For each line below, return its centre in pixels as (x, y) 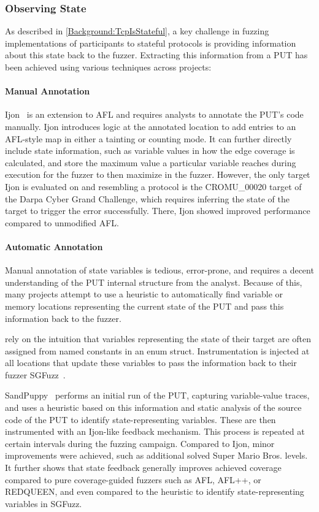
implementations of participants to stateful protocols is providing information (151, 43)
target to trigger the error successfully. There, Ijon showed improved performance (158, 211)
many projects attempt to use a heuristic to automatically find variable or (144, 294)
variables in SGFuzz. (44, 503)
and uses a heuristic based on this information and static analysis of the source (153, 407)
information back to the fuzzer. (63, 318)
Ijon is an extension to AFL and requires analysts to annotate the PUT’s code (154, 114)
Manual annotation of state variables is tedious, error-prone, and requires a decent (159, 270)
